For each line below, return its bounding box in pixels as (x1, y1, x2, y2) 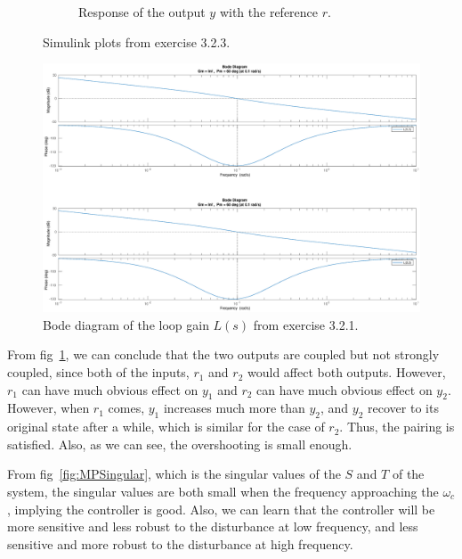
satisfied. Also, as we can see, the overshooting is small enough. (7, 434, 353, 453)
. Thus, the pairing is (339, 417, 455, 436)
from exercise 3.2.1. (253, 315, 359, 333)
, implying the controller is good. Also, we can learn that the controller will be (7, 499, 435, 518)
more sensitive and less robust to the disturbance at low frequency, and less (7, 517, 418, 536)
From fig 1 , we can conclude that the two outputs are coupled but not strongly (7, 345, 440, 364)
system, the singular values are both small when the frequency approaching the (7, 482, 439, 501)
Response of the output (78, 3, 206, 21)
